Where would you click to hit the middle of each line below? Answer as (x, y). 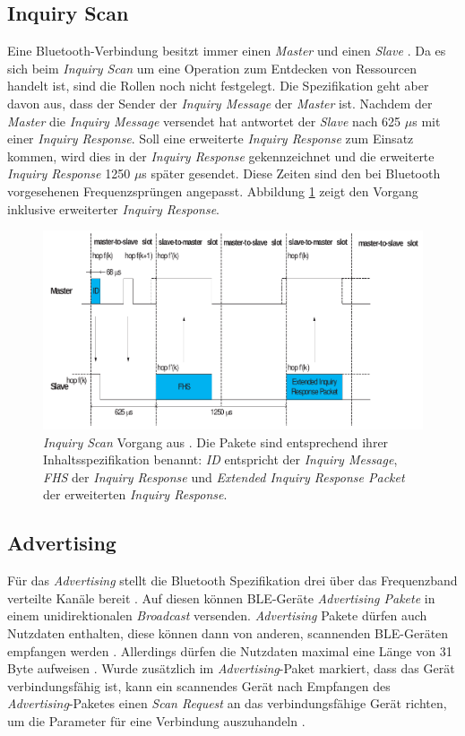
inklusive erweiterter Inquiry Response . (113, 208)
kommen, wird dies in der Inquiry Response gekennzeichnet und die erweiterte (221, 156)
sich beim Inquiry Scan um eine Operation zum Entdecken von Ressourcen (212, 68)
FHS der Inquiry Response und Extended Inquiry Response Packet (224, 476)
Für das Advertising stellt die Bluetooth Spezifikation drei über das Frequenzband (232, 580)
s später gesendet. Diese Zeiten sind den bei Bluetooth (291, 173)
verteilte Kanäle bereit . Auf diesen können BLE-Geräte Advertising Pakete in (221, 597)
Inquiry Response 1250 (69, 173)
